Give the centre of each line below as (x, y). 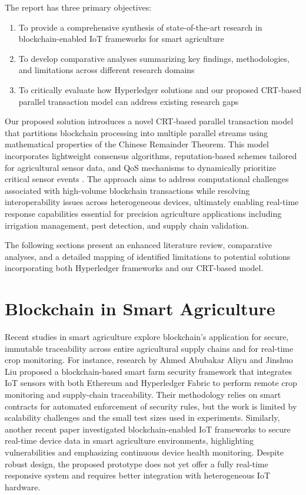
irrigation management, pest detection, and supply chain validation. (127, 225)
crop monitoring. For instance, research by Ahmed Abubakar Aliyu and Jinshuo (149, 360)
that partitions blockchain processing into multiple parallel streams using (137, 132)
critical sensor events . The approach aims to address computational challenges (147, 179)
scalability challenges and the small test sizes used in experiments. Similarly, (142, 418)
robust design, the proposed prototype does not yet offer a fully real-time (137, 463)
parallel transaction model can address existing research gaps (129, 101)
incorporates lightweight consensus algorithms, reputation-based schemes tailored (151, 155)
